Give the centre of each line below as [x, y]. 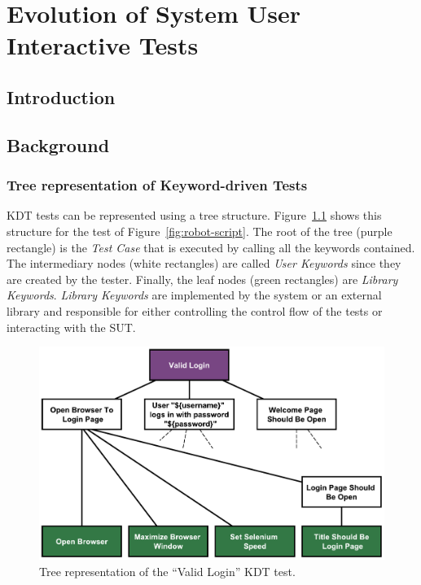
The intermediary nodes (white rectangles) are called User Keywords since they [204, 263]
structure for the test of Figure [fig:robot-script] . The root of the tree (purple [200, 231]
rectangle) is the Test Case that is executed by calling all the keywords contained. [211, 247]
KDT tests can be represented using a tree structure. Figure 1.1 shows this [194, 215]
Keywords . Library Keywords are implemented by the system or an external [194, 295]
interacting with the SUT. [71, 327]
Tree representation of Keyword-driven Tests [157, 185]
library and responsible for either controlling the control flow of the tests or [195, 310]
